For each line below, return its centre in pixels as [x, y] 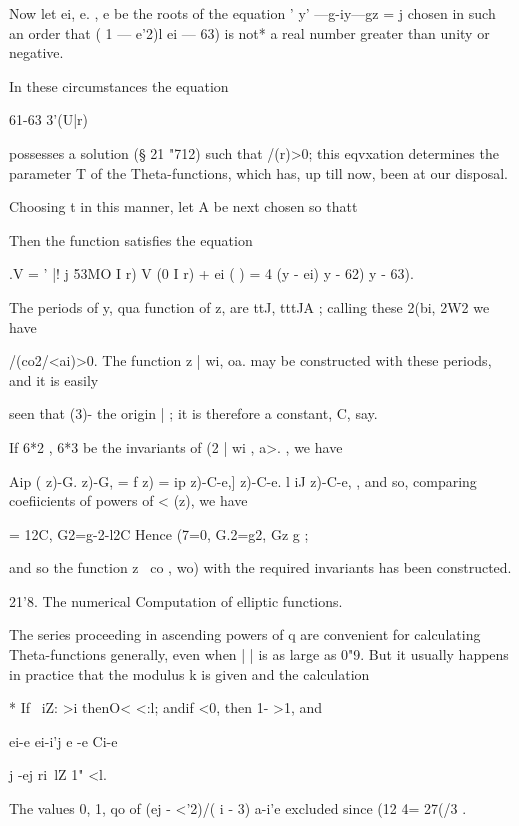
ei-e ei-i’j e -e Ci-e [63, 740]
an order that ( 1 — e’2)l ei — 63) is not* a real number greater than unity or [249, 32]
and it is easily [54, 379]
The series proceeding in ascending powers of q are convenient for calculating [245, 634]
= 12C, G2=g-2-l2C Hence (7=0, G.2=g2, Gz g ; [159, 533]
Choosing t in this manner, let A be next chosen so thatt [183, 206]
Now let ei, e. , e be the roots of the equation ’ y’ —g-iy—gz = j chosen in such [252, 13]
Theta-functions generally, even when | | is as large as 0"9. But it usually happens [259, 654]
